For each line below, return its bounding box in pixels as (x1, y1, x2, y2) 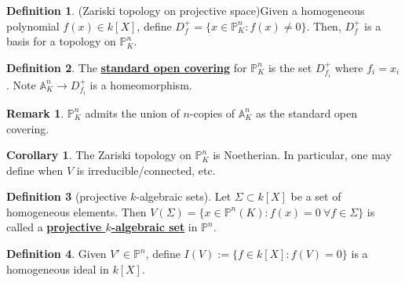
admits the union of (85, 104, 180, 121)
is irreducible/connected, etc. (76, 161, 216, 178)
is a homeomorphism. (89, 76, 192, 93)
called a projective (6, 219, 102, 235)
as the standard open (256, 104, 358, 121)
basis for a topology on (6, 33, 116, 49)
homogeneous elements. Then (6, 203, 147, 220)
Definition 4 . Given (6, 245, 107, 262)
